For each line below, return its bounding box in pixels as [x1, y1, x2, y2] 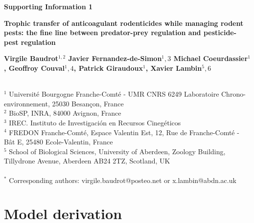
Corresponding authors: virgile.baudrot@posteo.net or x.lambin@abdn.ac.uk [9, 175, 236, 185]
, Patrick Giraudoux [73, 62, 143, 73]
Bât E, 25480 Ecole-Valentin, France [4, 137, 113, 147]
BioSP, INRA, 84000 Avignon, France [9, 108, 121, 118]
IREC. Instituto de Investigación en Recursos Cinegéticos [9, 117, 181, 127]
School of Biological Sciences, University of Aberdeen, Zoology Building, [9, 146, 226, 156]
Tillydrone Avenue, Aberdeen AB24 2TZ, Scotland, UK [4, 156, 170, 166]
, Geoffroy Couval [4, 62, 65, 73]
